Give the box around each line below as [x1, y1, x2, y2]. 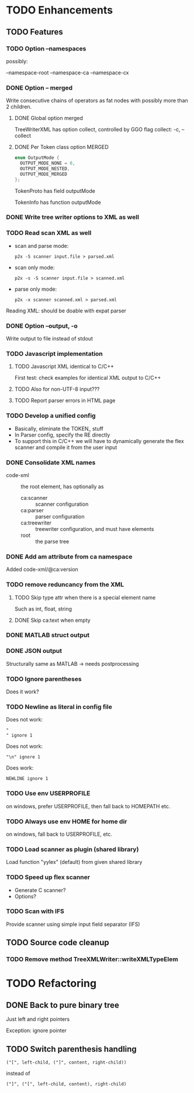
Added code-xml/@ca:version [6, 566, 79, 573]
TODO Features [6, 27, 63, 37]
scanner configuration [35, 500, 89, 508]
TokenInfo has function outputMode [14, 199, 101, 206]
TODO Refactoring [6, 977, 97, 990]
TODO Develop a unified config [6, 411, 96, 420]
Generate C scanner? [14, 886, 66, 894]
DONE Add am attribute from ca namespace [6, 552, 133, 560]
